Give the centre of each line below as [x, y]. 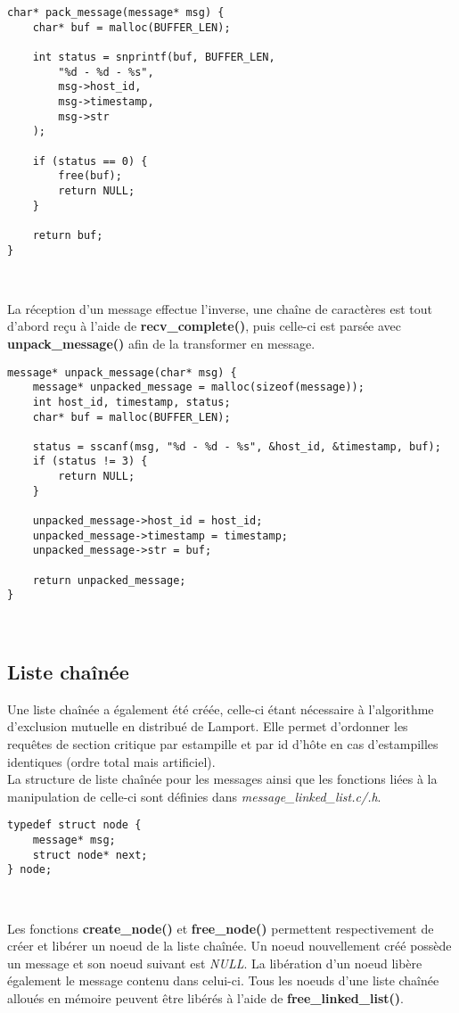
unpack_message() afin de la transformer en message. [161, 343]
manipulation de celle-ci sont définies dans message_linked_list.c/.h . [194, 796]
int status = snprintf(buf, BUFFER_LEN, [154, 57]
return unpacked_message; [109, 580]
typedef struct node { [74, 825]
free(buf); [90, 176]
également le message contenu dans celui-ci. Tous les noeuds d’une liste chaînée [223, 980]
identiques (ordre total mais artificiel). [111, 761]
